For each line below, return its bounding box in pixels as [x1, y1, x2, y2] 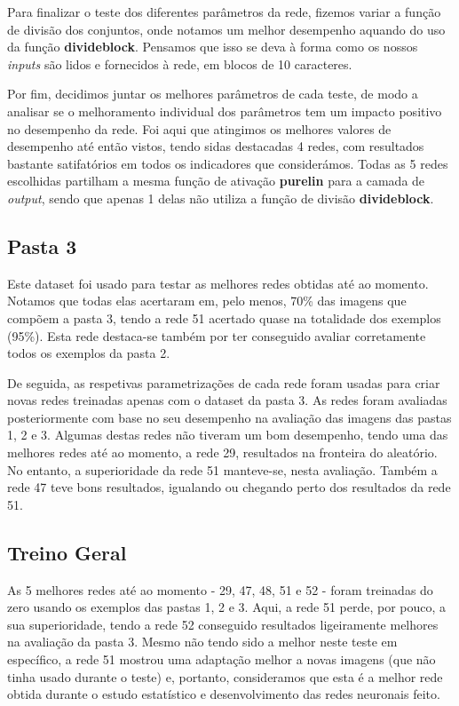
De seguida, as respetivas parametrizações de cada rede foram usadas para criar [7, 373, 440, 392]
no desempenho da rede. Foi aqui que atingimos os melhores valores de [7, 119, 392, 138]
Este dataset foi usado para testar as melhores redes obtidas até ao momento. [7, 274, 429, 292]
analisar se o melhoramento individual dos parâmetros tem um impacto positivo [7, 101, 442, 120]
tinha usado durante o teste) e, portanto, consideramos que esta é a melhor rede [7, 667, 443, 686]
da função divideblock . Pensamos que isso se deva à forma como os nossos [7, 37, 418, 56]
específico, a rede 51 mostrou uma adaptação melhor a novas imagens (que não [7, 650, 436, 669]
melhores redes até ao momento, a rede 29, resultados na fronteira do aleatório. [7, 443, 438, 462]
